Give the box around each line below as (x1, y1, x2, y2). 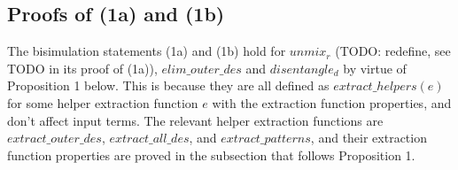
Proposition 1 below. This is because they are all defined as (7, 76, 330, 95)
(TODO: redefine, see (335, 42, 451, 60)
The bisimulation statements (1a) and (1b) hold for (7, 42, 286, 60)
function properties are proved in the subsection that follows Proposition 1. (7, 145, 415, 164)
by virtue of (343, 58, 407, 77)
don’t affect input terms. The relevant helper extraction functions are (7, 111, 384, 129)
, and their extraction (310, 128, 427, 147)
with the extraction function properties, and (212, 93, 452, 112)
